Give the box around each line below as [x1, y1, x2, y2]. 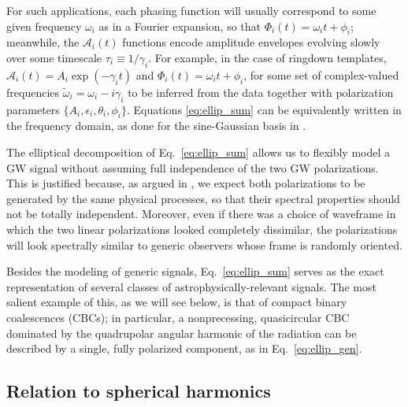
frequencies [6, 83, 60, 100]
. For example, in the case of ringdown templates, [148, 49, 387, 65]
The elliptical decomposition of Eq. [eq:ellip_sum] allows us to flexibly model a [6, 143, 391, 160]
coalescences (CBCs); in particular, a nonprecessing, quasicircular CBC [6, 309, 350, 325]
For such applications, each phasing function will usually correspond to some [6, 2, 376, 18]
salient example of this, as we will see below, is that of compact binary [6, 294, 347, 310]
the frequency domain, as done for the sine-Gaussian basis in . [6, 117, 306, 134]
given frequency [6, 17, 82, 34]
